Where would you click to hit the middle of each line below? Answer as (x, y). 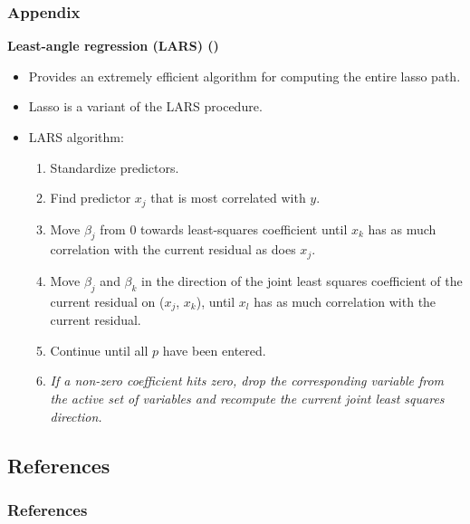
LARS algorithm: (76, 137)
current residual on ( (107, 301)
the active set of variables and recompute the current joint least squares (247, 398)
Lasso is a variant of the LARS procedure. (145, 106)
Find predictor (91, 198)
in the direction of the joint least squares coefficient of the (302, 280)
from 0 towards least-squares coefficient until (224, 229)
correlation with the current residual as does (173, 249)
